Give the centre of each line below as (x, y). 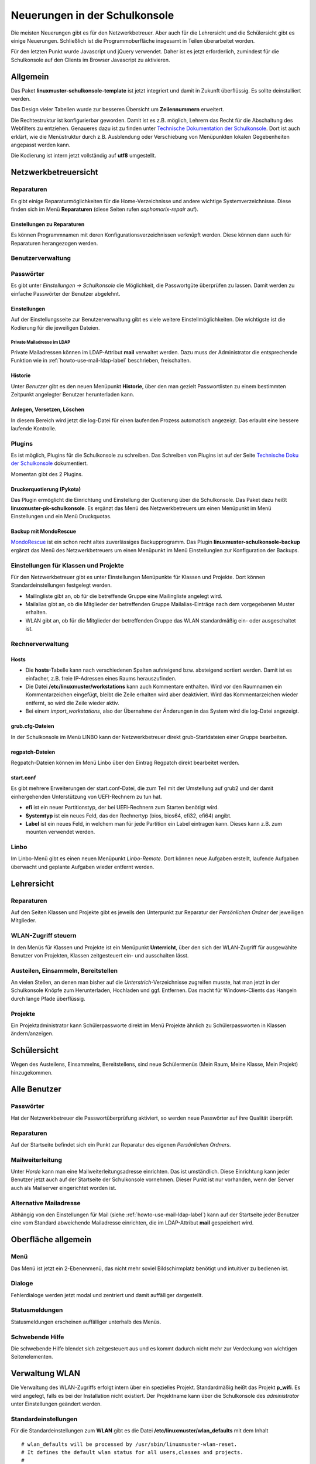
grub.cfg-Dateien (33, 726)
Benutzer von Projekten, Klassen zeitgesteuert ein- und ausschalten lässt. (100, 955)
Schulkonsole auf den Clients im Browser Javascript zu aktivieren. (90, 60)
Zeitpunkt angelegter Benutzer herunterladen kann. (73, 395)
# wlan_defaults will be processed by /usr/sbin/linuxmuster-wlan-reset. (129, 1444)
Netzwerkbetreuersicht (55, 172)
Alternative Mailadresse (46, 1203)
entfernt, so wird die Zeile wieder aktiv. (72, 703)
